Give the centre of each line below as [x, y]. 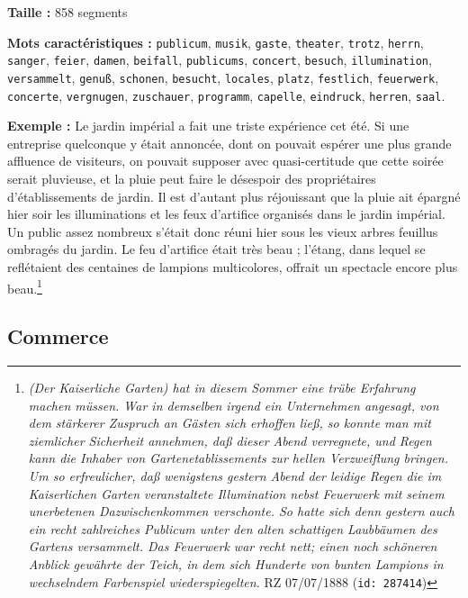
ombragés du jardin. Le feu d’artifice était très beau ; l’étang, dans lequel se [216, 249]
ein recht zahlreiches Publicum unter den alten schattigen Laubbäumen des [233, 528]
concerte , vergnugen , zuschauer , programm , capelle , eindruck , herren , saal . [226, 95]
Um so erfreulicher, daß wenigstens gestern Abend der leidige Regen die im [235, 475]
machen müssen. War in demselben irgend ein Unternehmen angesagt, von [234, 405]
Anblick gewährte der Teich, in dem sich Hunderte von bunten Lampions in [236, 563]
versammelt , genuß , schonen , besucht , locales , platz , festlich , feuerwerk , [223, 77]
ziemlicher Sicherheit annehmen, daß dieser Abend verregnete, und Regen [230, 440]
